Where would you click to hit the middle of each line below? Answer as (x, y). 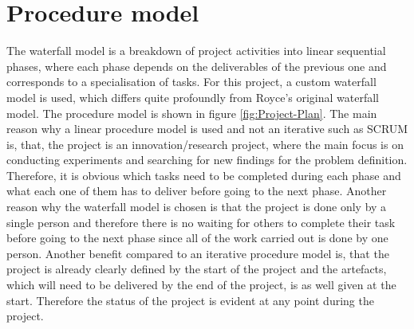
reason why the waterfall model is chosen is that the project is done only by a (197, 207)
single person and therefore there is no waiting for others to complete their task (201, 222)
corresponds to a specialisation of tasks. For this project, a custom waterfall (191, 82)
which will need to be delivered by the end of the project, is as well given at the (201, 285)
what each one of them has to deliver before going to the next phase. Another (197, 191)
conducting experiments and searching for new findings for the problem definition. (207, 160)
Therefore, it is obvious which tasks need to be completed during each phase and (204, 175)
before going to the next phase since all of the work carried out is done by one (197, 238)
